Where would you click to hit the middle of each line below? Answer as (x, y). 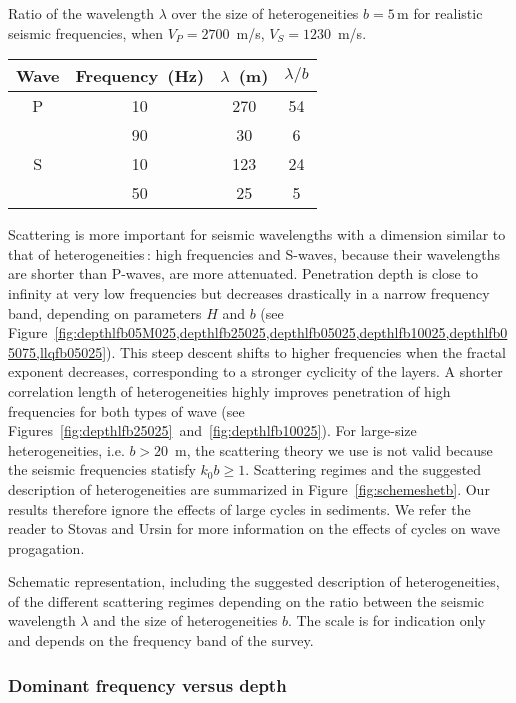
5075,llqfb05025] (57, 351)
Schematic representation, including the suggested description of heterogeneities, (254, 581)
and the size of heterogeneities (185, 620)
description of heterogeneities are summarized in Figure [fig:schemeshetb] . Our (249, 488)
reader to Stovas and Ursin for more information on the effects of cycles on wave (254, 528)
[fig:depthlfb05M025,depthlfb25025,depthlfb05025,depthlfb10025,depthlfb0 (281, 332)
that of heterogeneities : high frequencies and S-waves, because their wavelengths (254, 253)
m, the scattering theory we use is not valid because (334, 449)
